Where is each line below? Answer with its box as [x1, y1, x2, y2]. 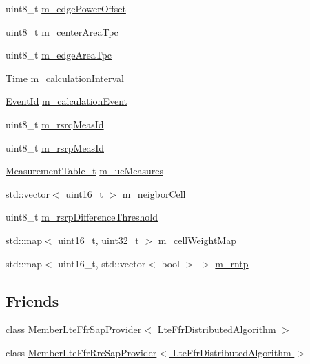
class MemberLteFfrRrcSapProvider [6, 345, 157, 359]
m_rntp [215, 256, 249, 270]
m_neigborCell [122, 186, 186, 201]
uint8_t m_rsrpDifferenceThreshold [6, 210, 158, 224]
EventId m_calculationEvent [6, 94, 127, 108]
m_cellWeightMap [158, 232, 236, 247]
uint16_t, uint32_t [58, 232, 139, 247]
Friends [6, 290, 59, 311]
